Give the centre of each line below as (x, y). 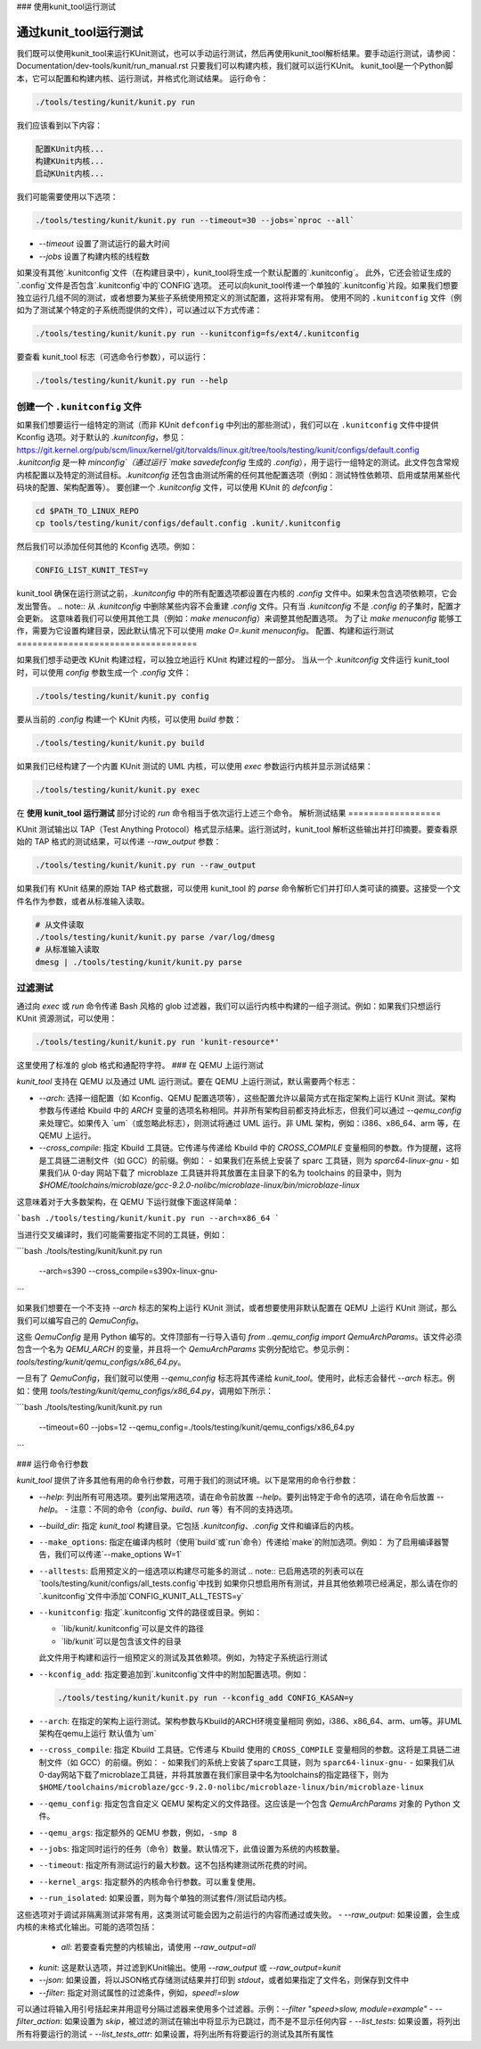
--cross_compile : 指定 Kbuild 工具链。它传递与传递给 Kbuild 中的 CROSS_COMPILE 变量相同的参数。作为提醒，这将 (250, 1148)
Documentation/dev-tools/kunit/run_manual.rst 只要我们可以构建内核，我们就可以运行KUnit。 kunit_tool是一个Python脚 (235, 66)
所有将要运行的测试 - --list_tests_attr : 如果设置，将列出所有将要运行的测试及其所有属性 (175, 2034)
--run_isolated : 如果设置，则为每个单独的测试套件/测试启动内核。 (165, 1898)
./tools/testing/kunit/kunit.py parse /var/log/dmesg (155, 937)
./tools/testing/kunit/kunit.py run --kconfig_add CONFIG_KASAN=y (205, 1697)
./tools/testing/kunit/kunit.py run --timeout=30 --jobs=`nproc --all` (195, 220)
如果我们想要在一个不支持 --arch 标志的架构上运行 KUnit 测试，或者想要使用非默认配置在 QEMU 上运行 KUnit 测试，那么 (237, 1308)
